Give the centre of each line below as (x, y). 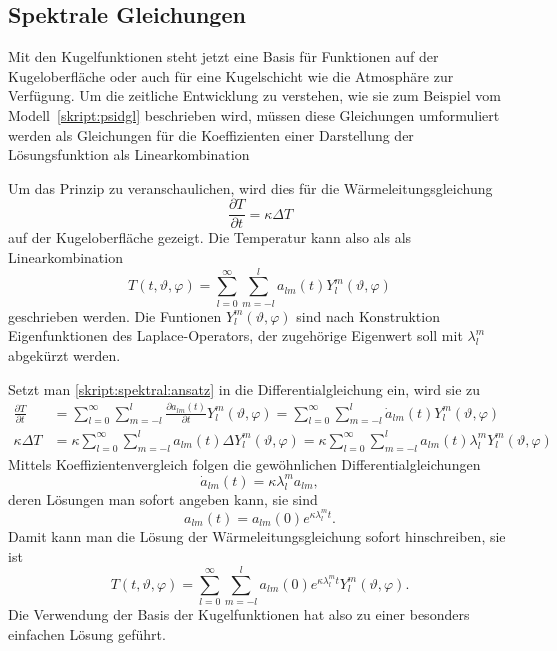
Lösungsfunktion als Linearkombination (129, 154)
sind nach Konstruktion (368, 315)
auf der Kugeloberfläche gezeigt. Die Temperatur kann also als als (210, 237)
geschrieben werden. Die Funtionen (115, 315)
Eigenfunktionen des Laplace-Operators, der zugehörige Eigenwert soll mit (235, 335)
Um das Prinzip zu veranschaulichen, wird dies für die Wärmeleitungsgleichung (250, 187)
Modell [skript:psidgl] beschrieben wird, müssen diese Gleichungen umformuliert (254, 114)
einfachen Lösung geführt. (87, 633)
